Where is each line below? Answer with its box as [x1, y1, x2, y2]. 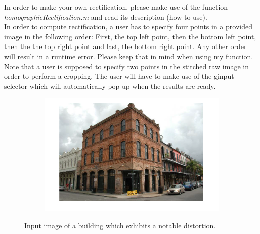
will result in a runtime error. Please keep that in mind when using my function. [4, 51, 253, 61]
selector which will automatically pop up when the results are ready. [4, 80, 216, 91]
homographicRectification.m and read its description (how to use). [4, 11, 207, 22]
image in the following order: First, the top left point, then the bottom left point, [4, 31, 256, 41]
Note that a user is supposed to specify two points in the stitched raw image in [4, 61, 249, 71]
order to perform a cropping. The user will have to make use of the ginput [4, 71, 234, 81]
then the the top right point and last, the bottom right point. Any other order [4, 41, 247, 52]
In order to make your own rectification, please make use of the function [4, 2, 228, 12]
